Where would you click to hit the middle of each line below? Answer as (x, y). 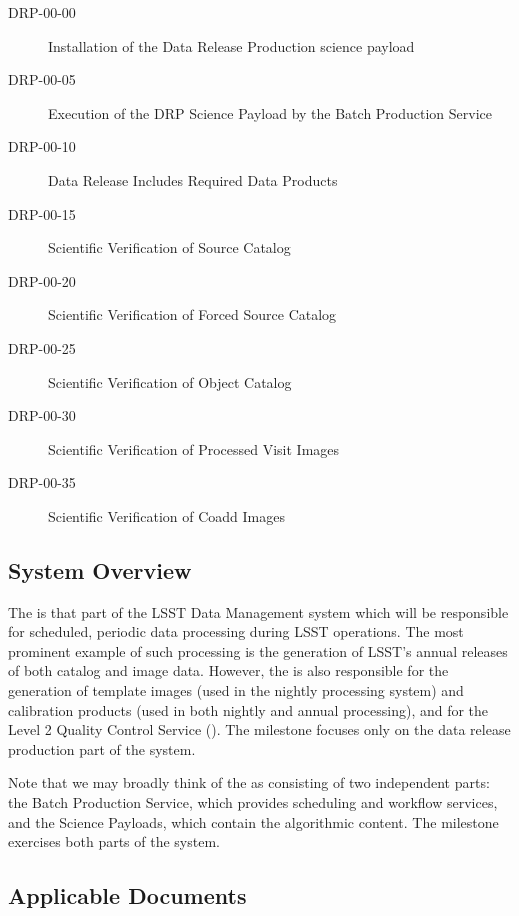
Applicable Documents (127, 895)
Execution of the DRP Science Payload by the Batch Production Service (270, 112)
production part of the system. (102, 748)
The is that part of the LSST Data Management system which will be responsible (258, 611)
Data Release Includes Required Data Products (193, 179)
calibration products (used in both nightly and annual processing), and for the (248, 709)
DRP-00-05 (42, 79)
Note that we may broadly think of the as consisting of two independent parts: (249, 782)
